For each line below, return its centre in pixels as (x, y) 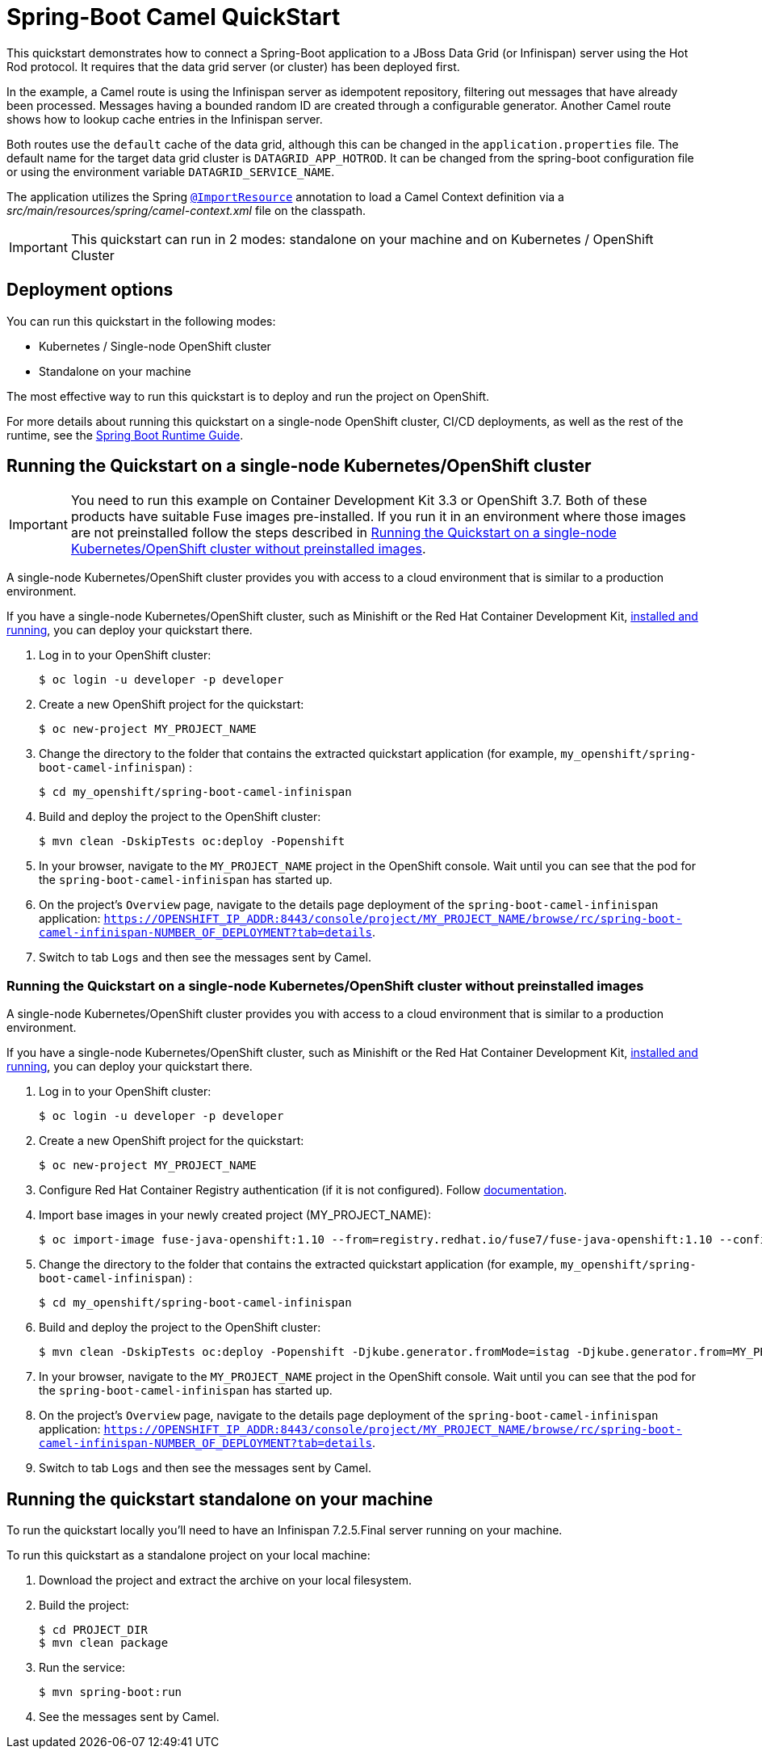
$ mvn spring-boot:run (111, 1692)
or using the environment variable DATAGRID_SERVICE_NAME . (171, 171)
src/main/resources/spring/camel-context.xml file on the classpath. (186, 210)
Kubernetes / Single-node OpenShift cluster (155, 346)
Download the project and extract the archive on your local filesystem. (226, 1580)
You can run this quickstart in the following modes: (141, 321)
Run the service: (82, 1668)
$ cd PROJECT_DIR (93, 1630)
